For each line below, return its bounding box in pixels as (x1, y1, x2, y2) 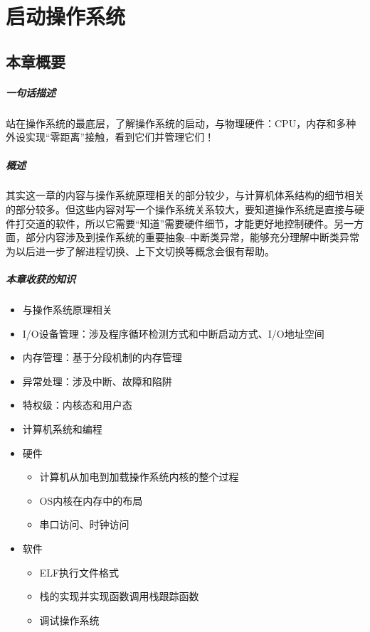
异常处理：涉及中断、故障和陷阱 (22, 373, 172, 388)
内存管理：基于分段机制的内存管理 (22, 350, 182, 365)
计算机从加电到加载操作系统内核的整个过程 (39, 469, 239, 484)
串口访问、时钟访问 (39, 517, 129, 532)
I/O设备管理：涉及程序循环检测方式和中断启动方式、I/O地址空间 (22, 326, 324, 341)
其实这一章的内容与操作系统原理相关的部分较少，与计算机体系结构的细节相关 (6, 188, 364, 203)
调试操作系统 (39, 612, 100, 627)
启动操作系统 (6, 1, 126, 31)
